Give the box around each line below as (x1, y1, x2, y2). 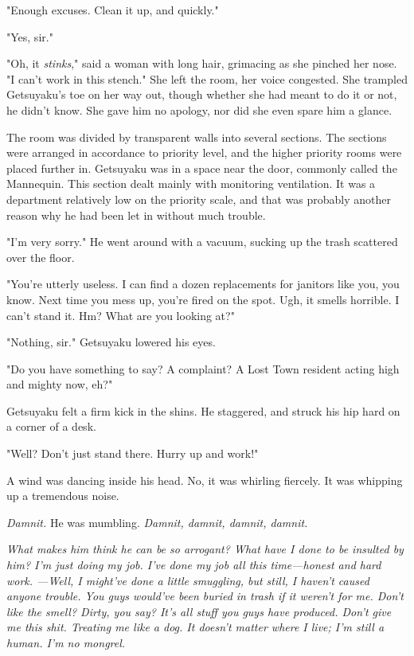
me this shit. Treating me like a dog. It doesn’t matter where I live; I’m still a (6, 619, 385, 635)
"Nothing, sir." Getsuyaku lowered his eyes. (6, 334, 216, 350)
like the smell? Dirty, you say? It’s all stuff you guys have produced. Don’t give (6, 603, 392, 619)
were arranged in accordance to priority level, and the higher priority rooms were (6, 144, 402, 161)
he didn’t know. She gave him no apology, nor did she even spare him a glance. (6, 101, 393, 118)
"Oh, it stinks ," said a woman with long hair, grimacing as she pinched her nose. (6, 55, 397, 72)
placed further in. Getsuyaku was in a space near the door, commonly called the (6, 159, 397, 176)
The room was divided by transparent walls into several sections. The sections (6, 128, 387, 145)
